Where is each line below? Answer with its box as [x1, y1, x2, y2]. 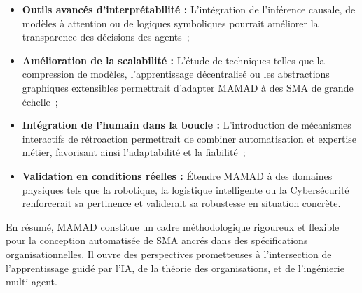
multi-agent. [6, 274, 57, 289]
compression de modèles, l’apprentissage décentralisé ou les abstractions [22, 66, 330, 81]
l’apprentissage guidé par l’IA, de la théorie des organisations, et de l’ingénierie [6, 260, 344, 275]
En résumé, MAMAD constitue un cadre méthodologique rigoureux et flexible [6, 219, 340, 234]
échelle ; [22, 94, 58, 108]
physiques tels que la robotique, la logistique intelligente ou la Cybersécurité [22, 182, 349, 196]
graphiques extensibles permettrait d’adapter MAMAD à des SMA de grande [22, 80, 354, 94]
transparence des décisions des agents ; [22, 29, 190, 44]
